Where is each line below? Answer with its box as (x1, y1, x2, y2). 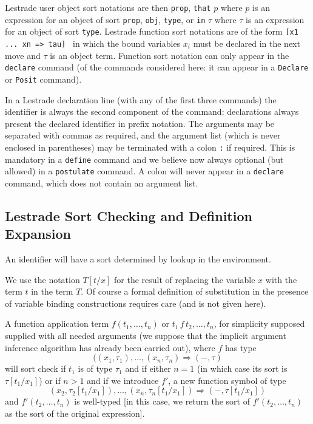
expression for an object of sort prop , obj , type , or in (5, 13, 206, 26)
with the (265, 273, 297, 286)
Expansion (5, 224, 71, 243)
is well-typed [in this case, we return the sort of (74, 395, 251, 408)
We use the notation (5, 273, 80, 286)
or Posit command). (5, 72, 82, 85)
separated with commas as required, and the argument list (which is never (5, 129, 281, 142)
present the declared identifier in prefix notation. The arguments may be (5, 117, 275, 129)
